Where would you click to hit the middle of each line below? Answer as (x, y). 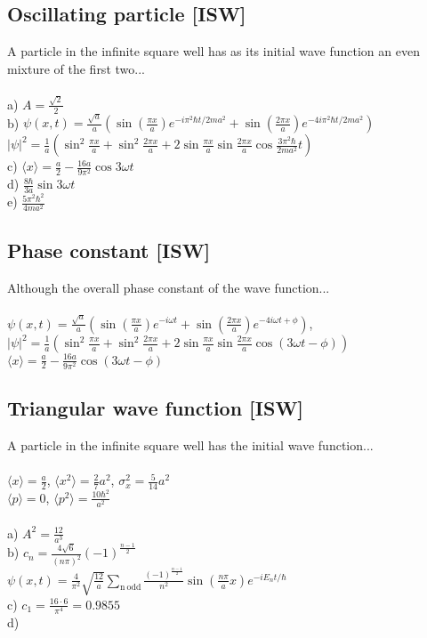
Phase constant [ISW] (109, 250)
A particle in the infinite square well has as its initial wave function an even (213, 51)
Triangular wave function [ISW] (156, 408)
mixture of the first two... (76, 68)
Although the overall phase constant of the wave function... (169, 287)
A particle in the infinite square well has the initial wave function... (190, 444)
